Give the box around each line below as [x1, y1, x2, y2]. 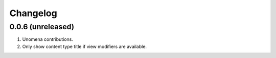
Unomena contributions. [22, 36, 74, 42]
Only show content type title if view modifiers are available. [22, 43, 147, 49]
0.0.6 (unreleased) [9, 22, 75, 31]
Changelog [9, 8, 57, 19]
